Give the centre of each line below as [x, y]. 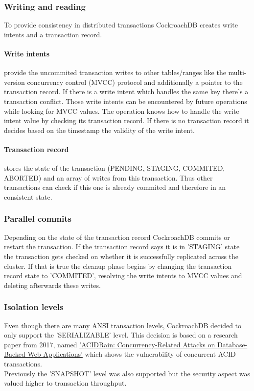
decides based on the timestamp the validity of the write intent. [99, 130]
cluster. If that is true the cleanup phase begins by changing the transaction [118, 266]
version [14, 82]
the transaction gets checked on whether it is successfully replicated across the [121, 256]
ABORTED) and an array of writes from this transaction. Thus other [108, 177]
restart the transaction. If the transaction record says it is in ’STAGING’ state [122, 247]
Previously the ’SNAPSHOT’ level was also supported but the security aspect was [127, 373]
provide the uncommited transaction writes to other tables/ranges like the [115, 72]
